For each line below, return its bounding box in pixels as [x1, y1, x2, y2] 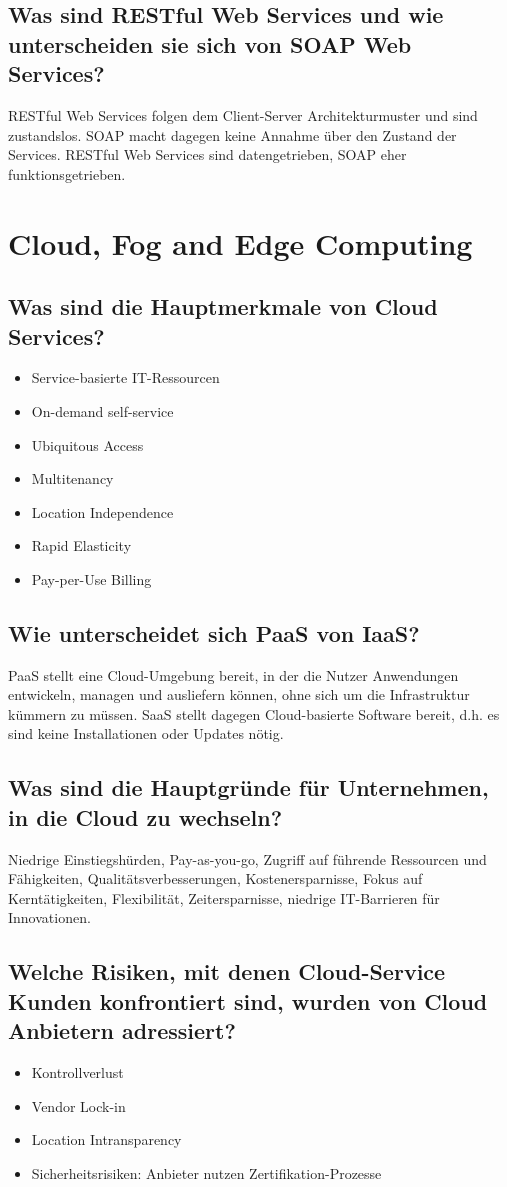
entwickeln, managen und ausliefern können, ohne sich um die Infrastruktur [8, 684, 470, 705]
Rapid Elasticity [31, 535, 132, 556]
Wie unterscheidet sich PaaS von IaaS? [8, 617, 420, 648]
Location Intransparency [31, 1129, 182, 1150]
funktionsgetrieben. [8, 163, 126, 184]
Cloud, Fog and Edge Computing [8, 222, 473, 263]
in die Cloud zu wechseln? [8, 801, 283, 832]
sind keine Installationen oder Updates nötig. [8, 723, 284, 744]
